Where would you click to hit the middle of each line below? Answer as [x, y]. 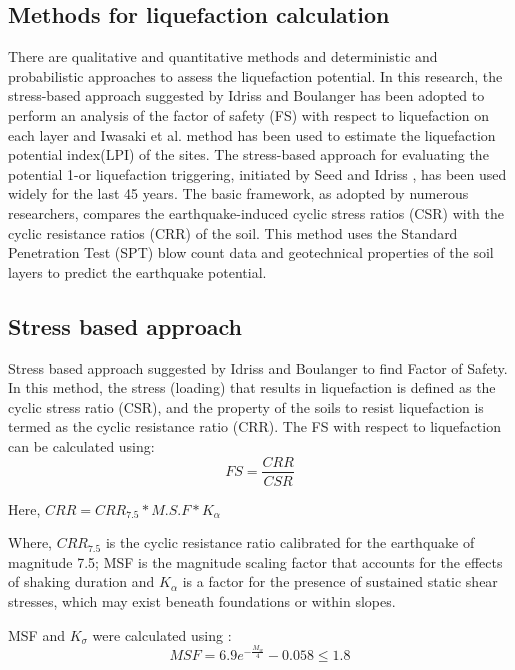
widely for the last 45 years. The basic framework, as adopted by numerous [238, 193]
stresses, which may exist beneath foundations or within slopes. [202, 600]
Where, [30, 542]
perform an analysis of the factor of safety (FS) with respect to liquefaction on [248, 114]
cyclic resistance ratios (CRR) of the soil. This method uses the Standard [233, 232]
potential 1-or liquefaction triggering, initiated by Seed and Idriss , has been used [257, 173]
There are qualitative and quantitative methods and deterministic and [223, 56]
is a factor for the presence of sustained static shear [340, 581]
